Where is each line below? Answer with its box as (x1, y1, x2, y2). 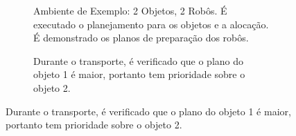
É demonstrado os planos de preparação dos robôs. (33, 30, 249, 45)
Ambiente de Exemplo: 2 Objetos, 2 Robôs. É (33, 3, 227, 17)
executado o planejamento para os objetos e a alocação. (33, 17, 269, 31)
